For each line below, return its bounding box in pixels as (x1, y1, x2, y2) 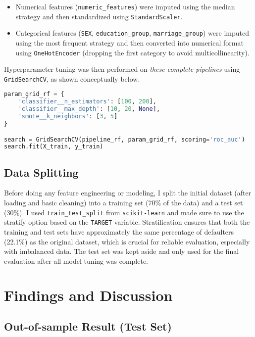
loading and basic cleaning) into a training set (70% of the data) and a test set (4, 197, 243, 208)
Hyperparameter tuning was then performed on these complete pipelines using (4, 64, 240, 74)
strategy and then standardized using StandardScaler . (15, 11, 183, 21)
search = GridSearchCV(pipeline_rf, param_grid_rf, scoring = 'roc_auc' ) (4, 136, 245, 143)
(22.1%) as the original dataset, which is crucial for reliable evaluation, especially (4, 236, 250, 246)
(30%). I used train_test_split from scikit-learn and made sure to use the (4, 207, 244, 217)
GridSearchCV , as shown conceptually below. (4, 73, 140, 84)
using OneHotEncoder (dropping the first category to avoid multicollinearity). (15, 47, 250, 57)
